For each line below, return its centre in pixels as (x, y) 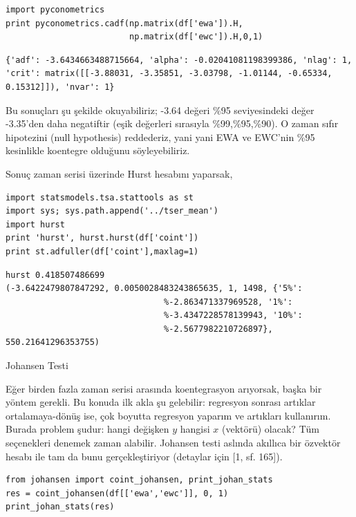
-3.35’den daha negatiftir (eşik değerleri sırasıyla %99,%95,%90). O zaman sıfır (172, 123)
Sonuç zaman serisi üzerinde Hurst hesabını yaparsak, (119, 173)
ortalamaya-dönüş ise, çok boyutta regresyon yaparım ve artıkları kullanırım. (168, 415)
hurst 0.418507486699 (55, 275)
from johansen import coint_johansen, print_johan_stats (139, 480)
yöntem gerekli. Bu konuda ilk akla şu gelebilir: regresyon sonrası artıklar (161, 402)
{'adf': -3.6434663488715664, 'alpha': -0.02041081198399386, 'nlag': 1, (179, 60)
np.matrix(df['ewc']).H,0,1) (196, 37)
